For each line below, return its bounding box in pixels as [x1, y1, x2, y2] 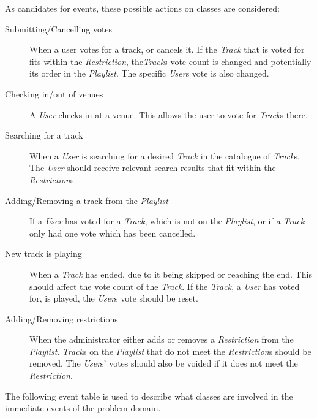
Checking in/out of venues [5, 87, 103, 100]
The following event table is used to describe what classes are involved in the [5, 389, 293, 402]
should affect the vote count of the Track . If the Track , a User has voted [29, 279, 300, 292]
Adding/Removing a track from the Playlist [5, 194, 168, 207]
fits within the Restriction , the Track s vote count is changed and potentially [29, 55, 311, 67]
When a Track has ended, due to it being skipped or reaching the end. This [29, 267, 312, 280]
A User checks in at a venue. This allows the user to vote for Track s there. [29, 108, 308, 121]
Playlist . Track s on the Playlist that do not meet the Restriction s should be [29, 344, 311, 357]
